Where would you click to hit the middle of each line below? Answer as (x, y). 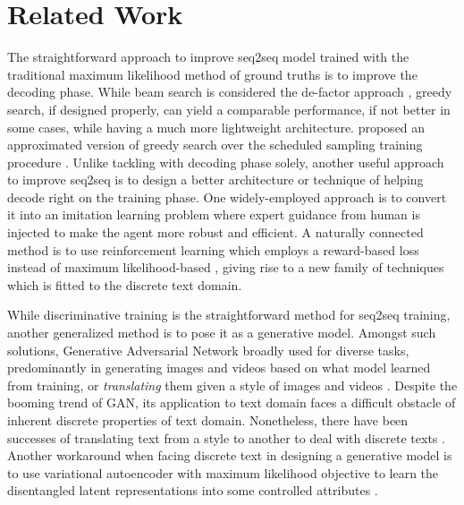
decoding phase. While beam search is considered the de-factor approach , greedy (230, 92)
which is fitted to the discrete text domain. (125, 284)
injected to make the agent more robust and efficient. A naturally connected (215, 232)
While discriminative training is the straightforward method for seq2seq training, (229, 315)
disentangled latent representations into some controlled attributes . (193, 490)
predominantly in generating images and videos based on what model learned (219, 368)
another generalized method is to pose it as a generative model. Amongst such (222, 333)
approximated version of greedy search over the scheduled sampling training (215, 145)
